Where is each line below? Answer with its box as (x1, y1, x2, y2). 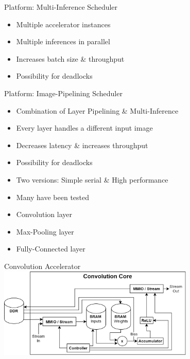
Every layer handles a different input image (16, 122, 153, 133)
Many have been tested (16, 191, 90, 202)
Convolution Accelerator (4, 260, 81, 271)
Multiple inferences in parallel (16, 36, 110, 47)
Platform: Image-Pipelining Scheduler (4, 87, 123, 98)
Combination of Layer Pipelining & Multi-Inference (16, 105, 179, 116)
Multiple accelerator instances (16, 19, 111, 29)
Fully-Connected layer (16, 243, 85, 254)
